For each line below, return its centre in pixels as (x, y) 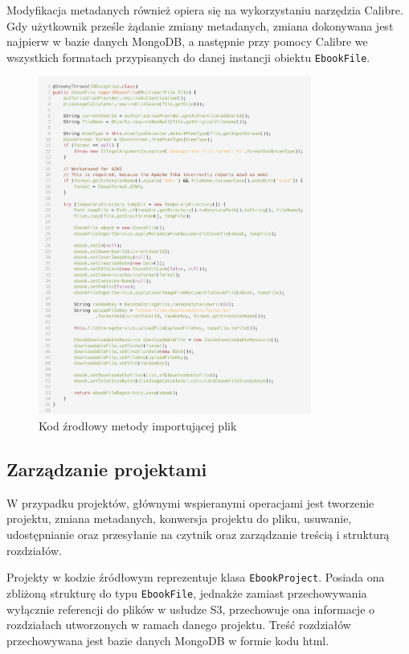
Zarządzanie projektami (107, 469)
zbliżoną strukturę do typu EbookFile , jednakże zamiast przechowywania (187, 592)
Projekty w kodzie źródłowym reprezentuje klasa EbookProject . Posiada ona (196, 577)
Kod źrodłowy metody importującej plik (138, 426)
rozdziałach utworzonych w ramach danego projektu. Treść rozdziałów (179, 625)
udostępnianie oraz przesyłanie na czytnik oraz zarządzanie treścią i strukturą (198, 534)
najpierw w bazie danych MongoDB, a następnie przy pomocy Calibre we (187, 41)
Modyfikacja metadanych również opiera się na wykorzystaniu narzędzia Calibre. (205, 10)
